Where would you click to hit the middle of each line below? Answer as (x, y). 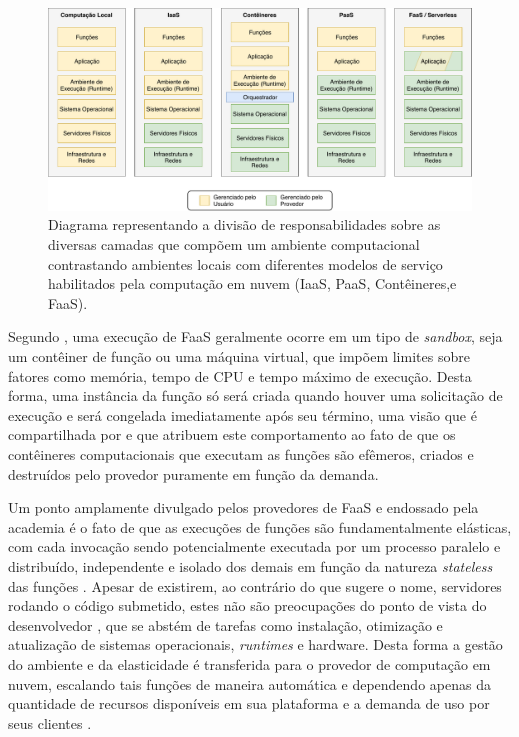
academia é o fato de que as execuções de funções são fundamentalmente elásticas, (260, 526)
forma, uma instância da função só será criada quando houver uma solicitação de (255, 395)
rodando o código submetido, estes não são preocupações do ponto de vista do (247, 605)
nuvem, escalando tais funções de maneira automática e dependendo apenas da (249, 683)
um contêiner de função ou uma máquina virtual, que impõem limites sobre (239, 356)
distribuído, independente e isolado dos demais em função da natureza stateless (250, 565)
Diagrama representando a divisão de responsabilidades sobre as (244, 224)
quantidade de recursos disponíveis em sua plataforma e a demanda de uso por (249, 703)
